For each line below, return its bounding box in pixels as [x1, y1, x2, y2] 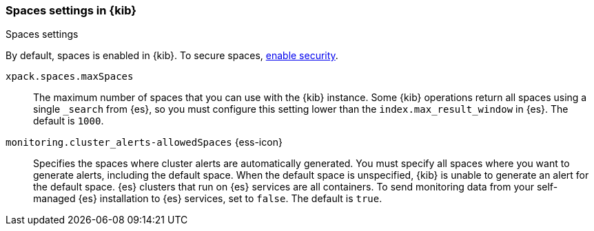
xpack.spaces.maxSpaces [6, 71, 134, 82]
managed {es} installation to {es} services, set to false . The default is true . [33, 192, 382, 205]
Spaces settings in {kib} [6, 3, 136, 17]
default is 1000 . [33, 115, 104, 127]
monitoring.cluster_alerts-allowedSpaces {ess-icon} [6, 136, 283, 148]
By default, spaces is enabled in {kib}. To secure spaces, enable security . [6, 49, 338, 62]
